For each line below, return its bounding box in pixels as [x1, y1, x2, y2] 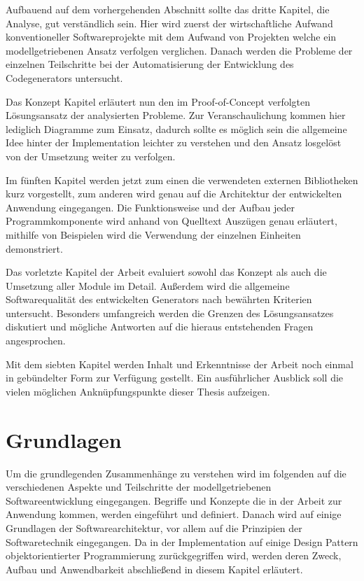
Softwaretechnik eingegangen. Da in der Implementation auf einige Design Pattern [6, 534, 358, 549]
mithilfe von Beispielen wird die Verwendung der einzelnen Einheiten [6, 227, 301, 241]
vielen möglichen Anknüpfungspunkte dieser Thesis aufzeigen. [6, 384, 270, 398]
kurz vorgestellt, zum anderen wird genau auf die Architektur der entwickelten [6, 186, 342, 201]
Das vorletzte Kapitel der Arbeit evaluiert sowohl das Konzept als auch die [6, 265, 327, 279]
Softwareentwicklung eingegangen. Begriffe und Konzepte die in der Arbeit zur [6, 493, 342, 507]
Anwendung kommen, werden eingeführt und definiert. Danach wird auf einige [6, 507, 342, 521]
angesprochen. [6, 333, 66, 348]
